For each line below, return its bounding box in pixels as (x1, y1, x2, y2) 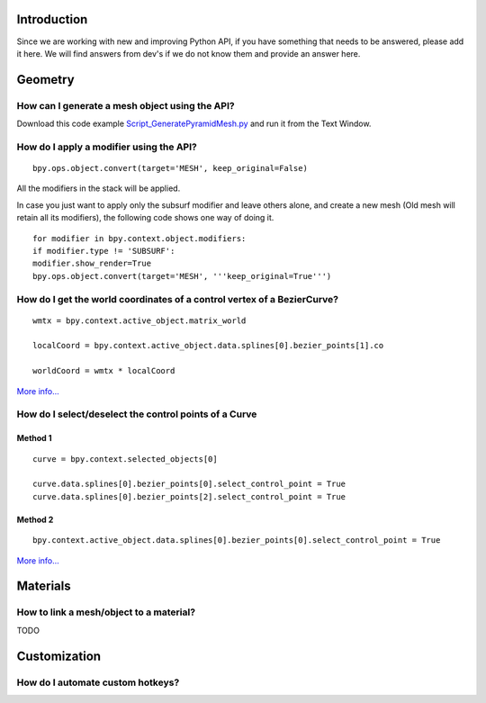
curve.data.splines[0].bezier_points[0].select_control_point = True (32, 479, 346, 490)
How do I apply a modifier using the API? (16, 140, 197, 153)
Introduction (16, 12, 88, 27)
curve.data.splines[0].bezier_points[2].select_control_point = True (32, 491, 346, 501)
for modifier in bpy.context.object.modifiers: (32, 233, 247, 243)
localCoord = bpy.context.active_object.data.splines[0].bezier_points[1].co (32, 340, 384, 351)
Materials (16, 579, 71, 594)
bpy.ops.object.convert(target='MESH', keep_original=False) (32, 163, 308, 174)
